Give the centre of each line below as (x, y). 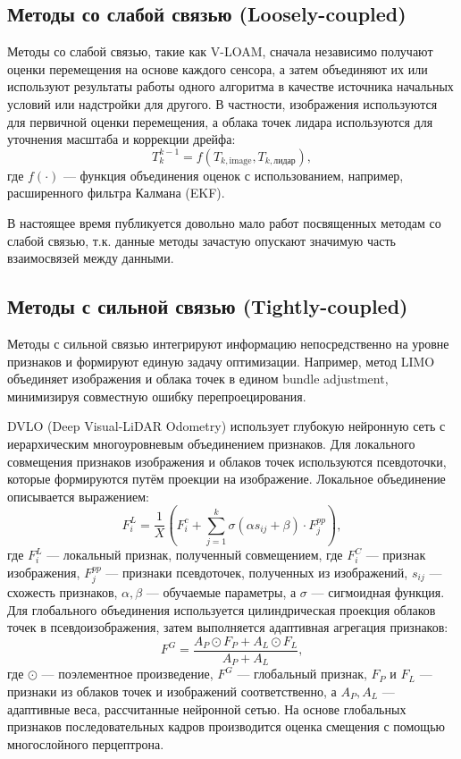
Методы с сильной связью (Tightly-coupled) (208, 306)
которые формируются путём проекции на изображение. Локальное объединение (226, 479)
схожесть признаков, (63, 592)
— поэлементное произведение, (127, 674)
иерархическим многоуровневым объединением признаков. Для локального (211, 443)
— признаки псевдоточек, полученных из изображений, (257, 572)
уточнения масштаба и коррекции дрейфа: (122, 139)
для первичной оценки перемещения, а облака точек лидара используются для (220, 121)
